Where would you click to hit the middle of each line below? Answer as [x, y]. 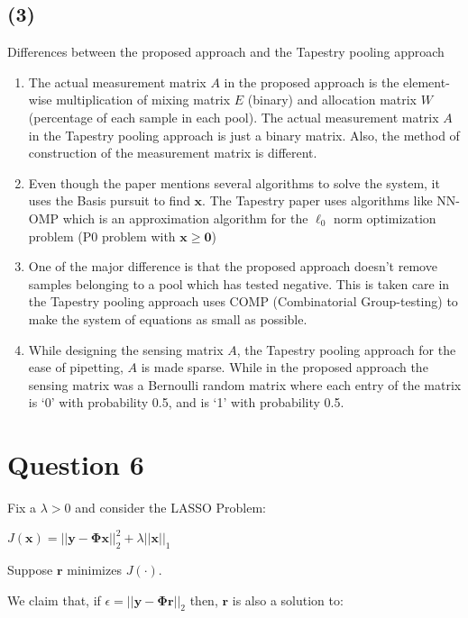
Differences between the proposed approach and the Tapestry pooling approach [226, 52]
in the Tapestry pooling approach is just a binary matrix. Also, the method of [244, 135]
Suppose [30, 569]
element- [427, 82]
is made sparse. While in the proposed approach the [284, 367]
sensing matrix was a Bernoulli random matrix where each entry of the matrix [245, 384]
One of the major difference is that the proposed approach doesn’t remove [233, 266]
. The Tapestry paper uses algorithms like [317, 200]
